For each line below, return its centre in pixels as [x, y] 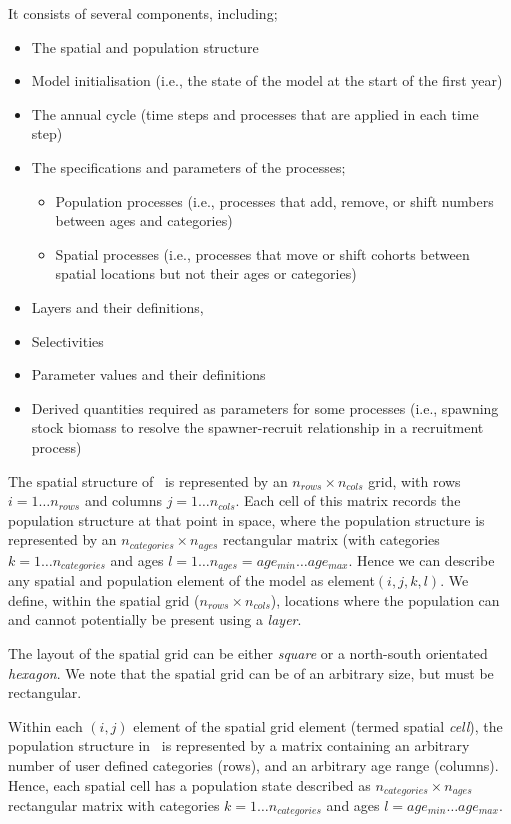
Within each [45, 725]
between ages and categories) [144, 220]
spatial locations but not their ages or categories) [206, 273]
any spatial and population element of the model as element [191, 580]
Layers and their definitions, [117, 306]
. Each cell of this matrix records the [348, 500]
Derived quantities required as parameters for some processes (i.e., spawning [265, 407]
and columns [123, 500]
